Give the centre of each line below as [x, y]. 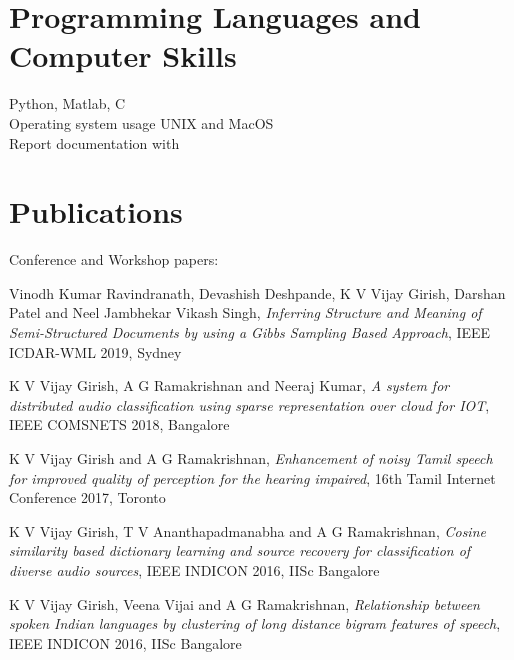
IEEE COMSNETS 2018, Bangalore [119, 424]
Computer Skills [123, 55]
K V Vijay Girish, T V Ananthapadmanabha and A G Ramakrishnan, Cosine [247, 530]
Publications [96, 211]
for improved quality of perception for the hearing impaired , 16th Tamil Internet [252, 477]
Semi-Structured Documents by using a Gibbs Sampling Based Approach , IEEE [250, 332]
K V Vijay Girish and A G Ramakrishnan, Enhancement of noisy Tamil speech [251, 457]
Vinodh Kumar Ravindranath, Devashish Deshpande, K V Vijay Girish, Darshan [257, 292]
